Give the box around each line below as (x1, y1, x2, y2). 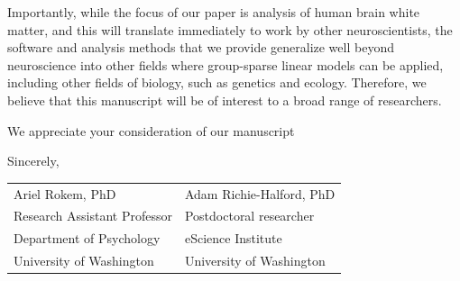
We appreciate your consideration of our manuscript (7, 121, 295, 140)
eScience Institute (184, 229, 282, 248)
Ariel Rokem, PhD (14, 184, 116, 203)
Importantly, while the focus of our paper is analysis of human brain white (7, 3, 420, 21)
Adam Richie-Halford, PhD (184, 184, 336, 203)
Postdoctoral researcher (184, 206, 315, 225)
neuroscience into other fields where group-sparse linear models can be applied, (7, 55, 444, 74)
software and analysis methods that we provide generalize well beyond (7, 38, 394, 57)
